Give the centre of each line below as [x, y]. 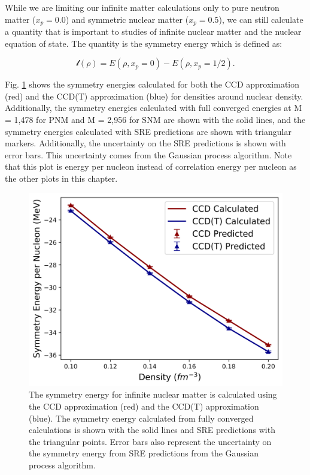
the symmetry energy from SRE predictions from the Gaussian [144, 453]
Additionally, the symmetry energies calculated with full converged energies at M [154, 108]
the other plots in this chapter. [61, 178]
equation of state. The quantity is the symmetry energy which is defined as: [144, 43]
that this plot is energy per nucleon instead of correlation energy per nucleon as [151, 166]
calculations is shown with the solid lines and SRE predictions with [152, 430]
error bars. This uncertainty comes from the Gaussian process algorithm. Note [148, 154]
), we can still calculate [261, 19]
